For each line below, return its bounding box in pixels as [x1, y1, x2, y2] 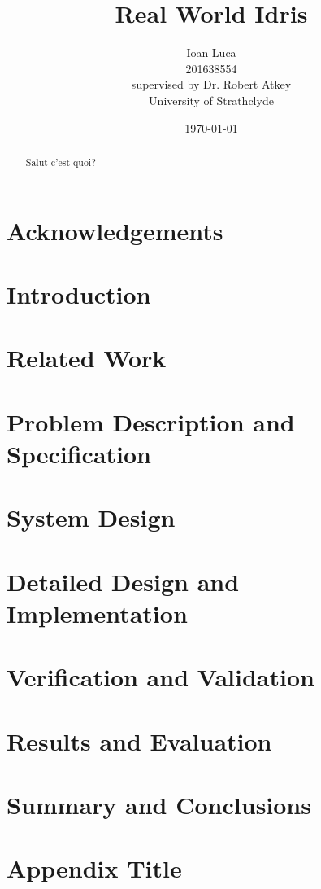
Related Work [7, 341, 167, 374]
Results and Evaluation [7, 724, 272, 757]
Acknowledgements [7, 213, 223, 247]
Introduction [7, 277, 151, 310]
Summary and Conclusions [7, 787, 311, 821]
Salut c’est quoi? [25, 155, 96, 169]
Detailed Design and [7, 564, 240, 598]
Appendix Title [7, 852, 182, 885]
